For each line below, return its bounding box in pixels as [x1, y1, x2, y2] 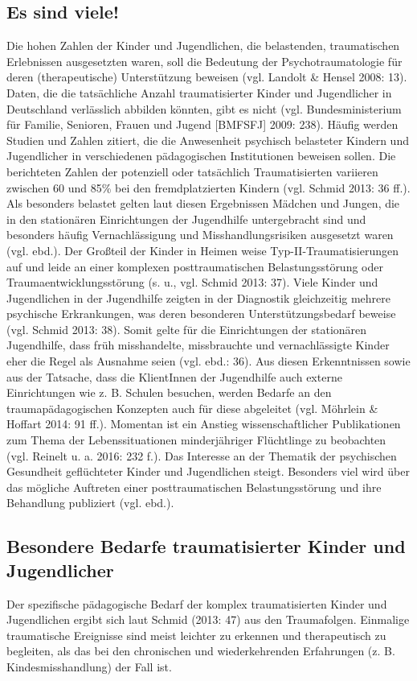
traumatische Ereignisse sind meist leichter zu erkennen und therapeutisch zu [6, 626, 386, 643]
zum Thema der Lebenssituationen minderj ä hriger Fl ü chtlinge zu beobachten [6, 431, 386, 448]
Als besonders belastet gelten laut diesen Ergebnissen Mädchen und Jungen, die [6, 195, 400, 212]
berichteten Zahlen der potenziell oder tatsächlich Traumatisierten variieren [6, 163, 378, 180]
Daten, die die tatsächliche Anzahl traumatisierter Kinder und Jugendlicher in [6, 84, 392, 101]
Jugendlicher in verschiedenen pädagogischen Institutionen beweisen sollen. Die [6, 147, 396, 164]
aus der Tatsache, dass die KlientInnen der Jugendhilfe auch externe [6, 368, 342, 385]
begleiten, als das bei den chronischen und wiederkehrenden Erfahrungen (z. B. [6, 642, 395, 659]
